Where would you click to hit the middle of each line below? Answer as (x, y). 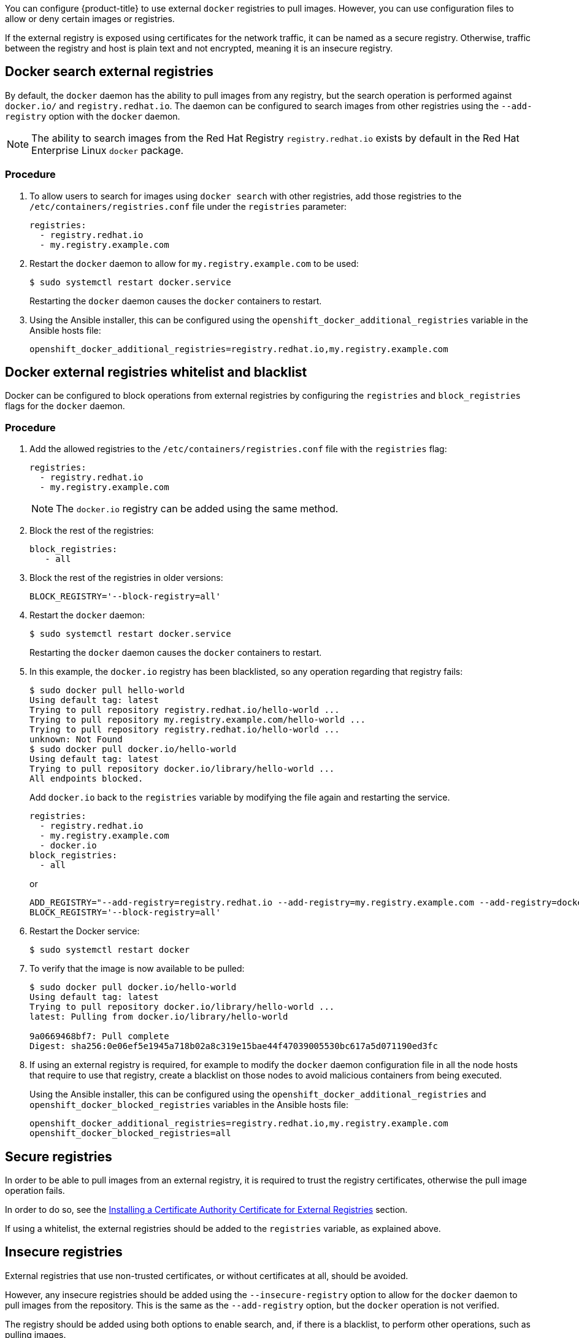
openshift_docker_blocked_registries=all (130, 1133)
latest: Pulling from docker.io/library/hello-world (159, 1017)
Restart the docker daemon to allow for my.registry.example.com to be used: (194, 263)
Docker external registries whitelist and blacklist (156, 372)
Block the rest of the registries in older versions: (126, 578)
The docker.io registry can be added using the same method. (197, 509)
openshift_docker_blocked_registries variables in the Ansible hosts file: (189, 1105)
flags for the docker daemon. (65, 406)
